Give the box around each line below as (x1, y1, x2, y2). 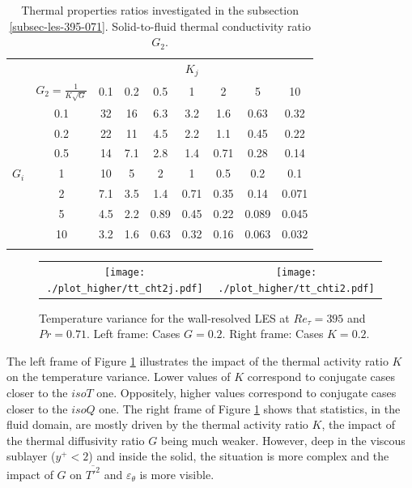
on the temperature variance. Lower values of (6, 368, 231, 385)
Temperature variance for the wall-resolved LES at (39, 309, 290, 326)
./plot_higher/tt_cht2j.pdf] (46, 282, 203, 294)
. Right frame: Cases (222, 325, 324, 342)
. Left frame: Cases (86, 325, 181, 342)
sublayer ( (6, 447, 56, 464)
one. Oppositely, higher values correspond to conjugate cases (96, 384, 397, 401)
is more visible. (139, 465, 214, 482)
